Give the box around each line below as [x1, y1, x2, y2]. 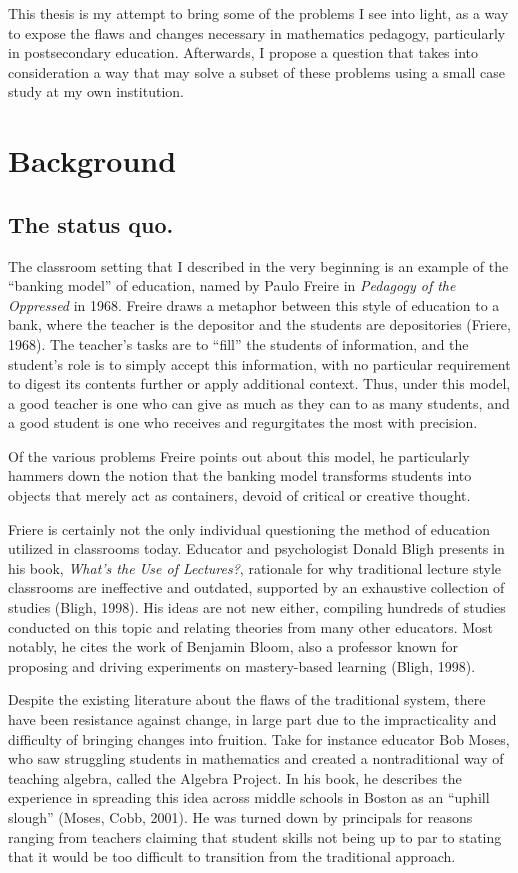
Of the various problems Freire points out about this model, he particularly [8, 445, 470, 466]
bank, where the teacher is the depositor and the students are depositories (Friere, [8, 314, 511, 335]
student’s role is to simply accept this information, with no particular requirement [8, 353, 511, 374]
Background [8, 140, 177, 181]
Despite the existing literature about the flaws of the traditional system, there [8, 689, 486, 710]
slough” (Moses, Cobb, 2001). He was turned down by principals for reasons [8, 806, 473, 827]
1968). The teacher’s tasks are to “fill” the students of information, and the [8, 333, 469, 354]
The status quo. [8, 208, 174, 239]
